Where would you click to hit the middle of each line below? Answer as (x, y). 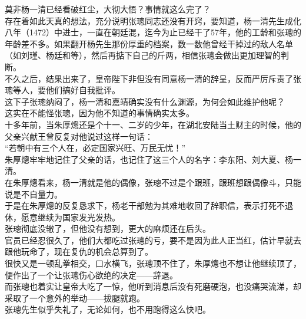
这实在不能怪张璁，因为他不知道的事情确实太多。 (99, 113)
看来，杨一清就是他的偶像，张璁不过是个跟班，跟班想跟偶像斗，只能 (169, 182)
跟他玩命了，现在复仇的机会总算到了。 (79, 251)
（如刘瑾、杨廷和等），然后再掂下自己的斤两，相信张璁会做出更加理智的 (143, 55)
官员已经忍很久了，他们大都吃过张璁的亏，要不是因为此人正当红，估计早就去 (153, 240)
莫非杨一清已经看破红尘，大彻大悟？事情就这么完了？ (108, 9)
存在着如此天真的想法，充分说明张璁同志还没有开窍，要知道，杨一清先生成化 (153, 20)
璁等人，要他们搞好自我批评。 (62, 90)
